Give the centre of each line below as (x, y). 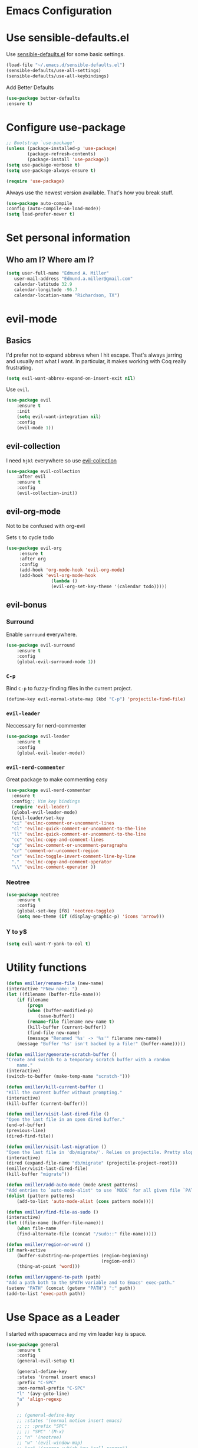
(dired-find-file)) (30, 1136)
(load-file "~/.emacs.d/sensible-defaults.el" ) (66, 65)
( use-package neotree (33, 895)
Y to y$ (17, 931)
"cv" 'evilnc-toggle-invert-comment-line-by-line (73, 856)
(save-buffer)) (56, 1016)
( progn (35, 1005)
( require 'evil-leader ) (40, 807)
